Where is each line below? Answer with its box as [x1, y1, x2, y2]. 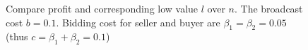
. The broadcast [235, 1, 303, 15]
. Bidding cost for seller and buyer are [56, 15, 220, 29]
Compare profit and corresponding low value [6, 1, 199, 15]
